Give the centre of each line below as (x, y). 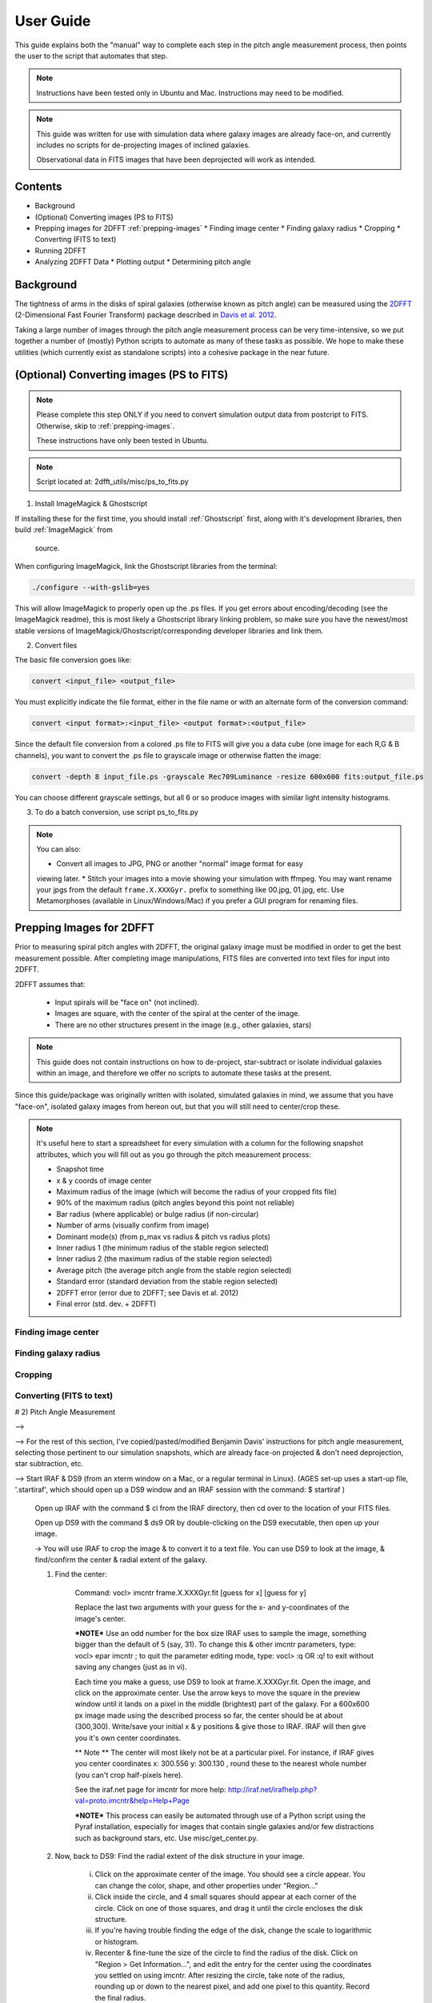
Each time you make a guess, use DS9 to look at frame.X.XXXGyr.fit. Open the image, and (223, 1682)
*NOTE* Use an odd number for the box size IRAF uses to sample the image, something (221, 1634)
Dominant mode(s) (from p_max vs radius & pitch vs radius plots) (164, 1236)
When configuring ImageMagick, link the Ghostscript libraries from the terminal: (146, 566)
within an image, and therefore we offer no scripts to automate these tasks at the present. (184, 1073)
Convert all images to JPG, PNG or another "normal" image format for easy (180, 864)
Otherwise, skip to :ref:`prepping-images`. (106, 425)
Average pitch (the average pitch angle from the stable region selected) (174, 1270)
